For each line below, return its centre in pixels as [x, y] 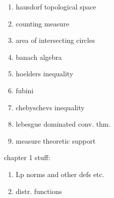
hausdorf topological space [56, 6]
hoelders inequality [45, 74]
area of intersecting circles [55, 40]
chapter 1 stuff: [27, 157]
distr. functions [39, 191]
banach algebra [39, 57]
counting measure [42, 23]
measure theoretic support [56, 140]
